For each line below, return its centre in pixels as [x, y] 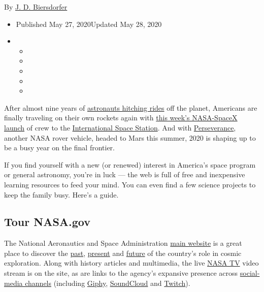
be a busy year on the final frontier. [59, 148]
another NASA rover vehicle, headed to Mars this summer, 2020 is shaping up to [130, 137]
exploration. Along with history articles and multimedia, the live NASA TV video [131, 263]
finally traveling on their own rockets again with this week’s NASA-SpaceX [121, 118]
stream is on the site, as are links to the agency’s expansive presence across [121, 273]
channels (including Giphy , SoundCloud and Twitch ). [108, 283]
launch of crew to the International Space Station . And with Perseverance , [120, 127]
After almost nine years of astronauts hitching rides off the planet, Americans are [131, 107]
